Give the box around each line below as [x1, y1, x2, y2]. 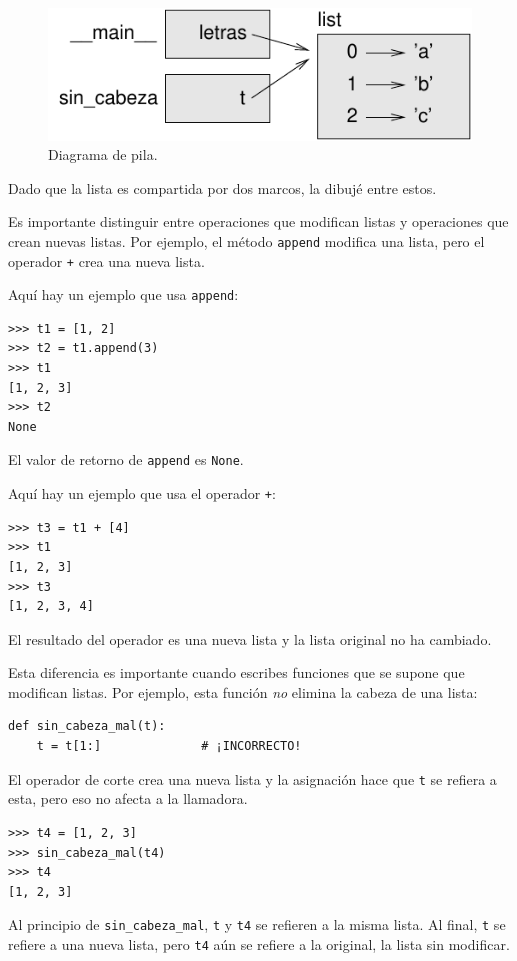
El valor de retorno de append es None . [8, 449, 244, 470]
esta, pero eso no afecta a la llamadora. [8, 788, 248, 809]
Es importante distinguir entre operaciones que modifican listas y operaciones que [8, 211, 509, 232]
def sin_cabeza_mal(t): [8, 719, 166, 734]
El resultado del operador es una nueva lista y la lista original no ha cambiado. [8, 628, 492, 649]
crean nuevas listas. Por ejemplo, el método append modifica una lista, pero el [8, 230, 485, 251]
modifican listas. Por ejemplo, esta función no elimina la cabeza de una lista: [8, 681, 478, 702]
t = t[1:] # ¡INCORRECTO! [36, 739, 302, 754]
